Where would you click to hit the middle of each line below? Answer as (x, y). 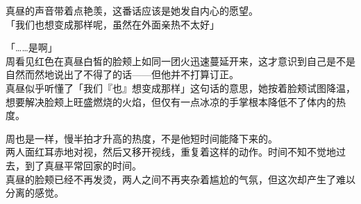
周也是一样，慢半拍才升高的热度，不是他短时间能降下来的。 (142, 138)
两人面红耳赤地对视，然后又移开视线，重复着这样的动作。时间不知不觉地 (171, 152)
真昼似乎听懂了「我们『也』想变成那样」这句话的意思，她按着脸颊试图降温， (180, 87)
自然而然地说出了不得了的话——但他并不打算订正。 (122, 74)
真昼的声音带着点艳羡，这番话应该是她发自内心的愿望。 (132, 10)
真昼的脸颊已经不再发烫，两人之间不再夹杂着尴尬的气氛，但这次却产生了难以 (180, 179)
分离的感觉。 (35, 193)
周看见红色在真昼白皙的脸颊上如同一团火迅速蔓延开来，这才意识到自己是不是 (180, 61)
